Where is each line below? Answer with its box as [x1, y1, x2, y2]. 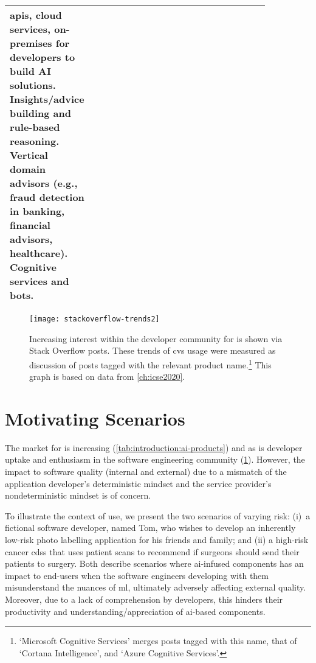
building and [10, 106, 71, 120]
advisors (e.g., [10, 176, 78, 190]
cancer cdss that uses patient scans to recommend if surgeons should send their [5, 545, 300, 558]
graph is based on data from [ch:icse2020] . [29, 370, 185, 383]
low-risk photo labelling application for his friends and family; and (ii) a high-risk [5, 533, 309, 545]
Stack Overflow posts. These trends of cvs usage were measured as [29, 344, 276, 357]
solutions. [10, 78, 56, 92]
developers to [10, 50, 75, 64]
